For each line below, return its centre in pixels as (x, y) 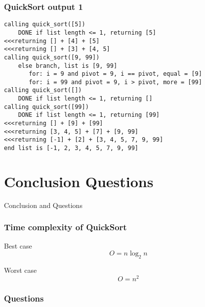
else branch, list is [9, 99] (68, 66)
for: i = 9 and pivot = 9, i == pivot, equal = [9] (115, 74)
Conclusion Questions (79, 181)
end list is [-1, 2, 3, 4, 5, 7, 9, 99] (71, 148)
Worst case (20, 270)
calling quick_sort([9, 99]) (52, 57)
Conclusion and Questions (43, 205)
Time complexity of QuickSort (65, 227)
